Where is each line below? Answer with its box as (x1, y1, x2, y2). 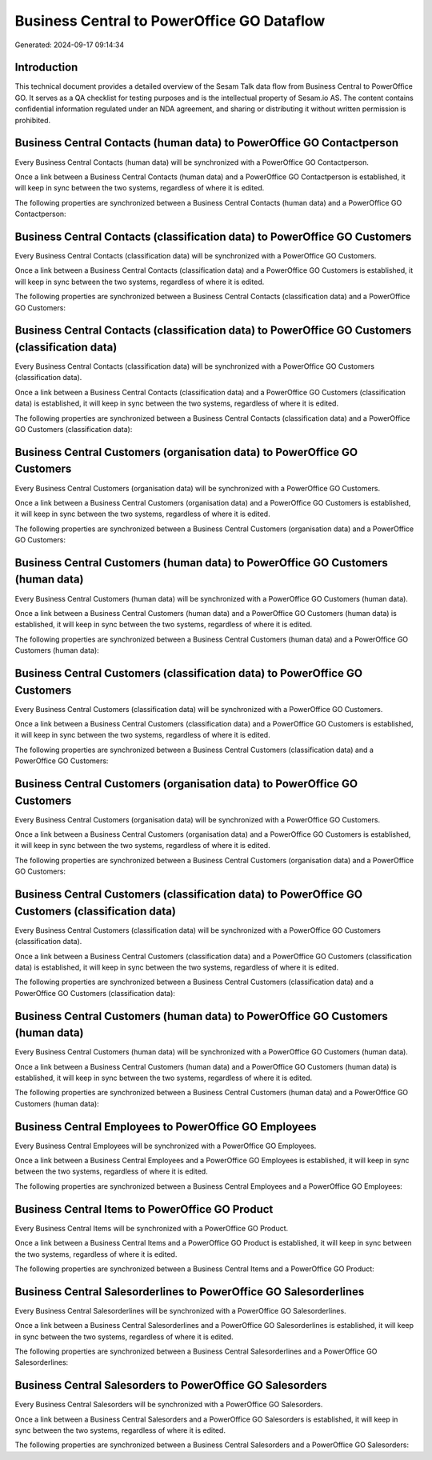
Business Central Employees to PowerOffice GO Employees (14, 1120, 317, 1134)
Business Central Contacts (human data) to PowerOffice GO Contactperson (14, 136, 399, 150)
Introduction (14, 61, 78, 74)
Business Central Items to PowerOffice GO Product (14, 1202, 274, 1216)
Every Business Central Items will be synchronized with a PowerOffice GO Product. (14, 1223, 289, 1233)
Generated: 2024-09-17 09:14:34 (14, 40, 125, 50)
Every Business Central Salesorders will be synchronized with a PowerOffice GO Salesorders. (14, 1400, 323, 1410)
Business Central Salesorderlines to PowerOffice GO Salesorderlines (14, 1285, 365, 1298)
